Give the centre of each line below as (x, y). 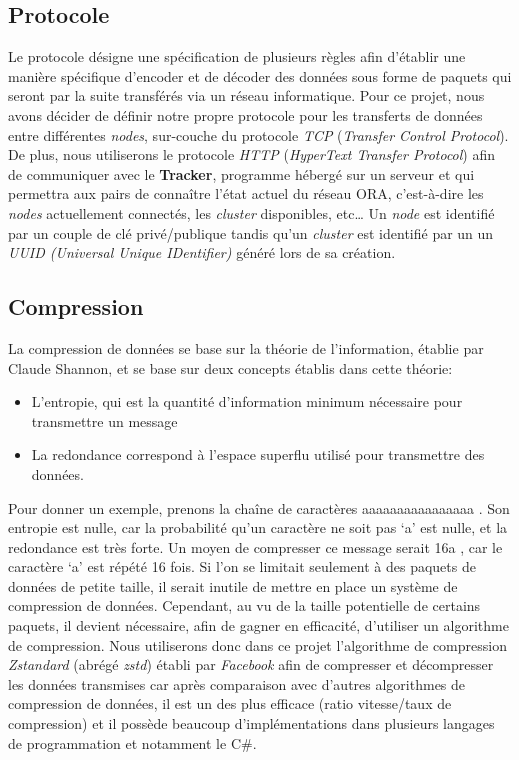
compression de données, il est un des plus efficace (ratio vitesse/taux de (230, 703)
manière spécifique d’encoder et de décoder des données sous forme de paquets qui (260, 75)
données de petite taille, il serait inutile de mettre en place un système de (233, 585)
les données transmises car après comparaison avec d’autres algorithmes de (237, 683)
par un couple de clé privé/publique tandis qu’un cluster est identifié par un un (251, 232)
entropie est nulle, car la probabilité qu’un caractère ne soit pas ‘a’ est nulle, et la (258, 527)
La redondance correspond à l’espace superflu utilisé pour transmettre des (258, 454)
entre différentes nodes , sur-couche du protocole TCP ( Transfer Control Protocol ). (258, 134)
